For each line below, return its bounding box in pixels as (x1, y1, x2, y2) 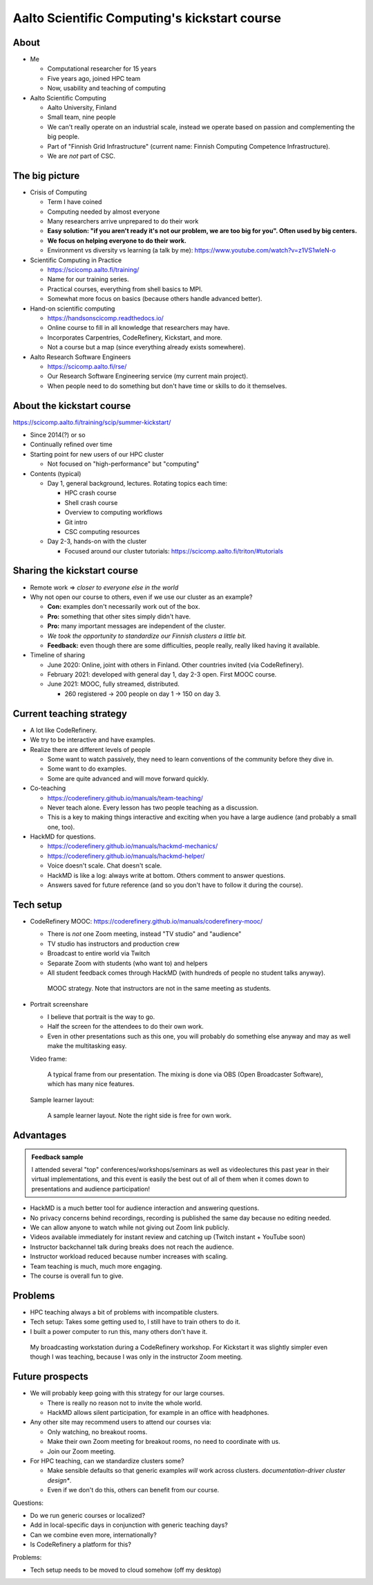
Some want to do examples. (47, 764, 127, 773)
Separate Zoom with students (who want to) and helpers (47, 959, 208, 967)
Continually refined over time (30, 440, 113, 449)
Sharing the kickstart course (12, 565, 138, 577)
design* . (47, 1476, 72, 1484)
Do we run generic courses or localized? (30, 1511, 145, 1519)
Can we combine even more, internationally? (30, 1530, 157, 1539)
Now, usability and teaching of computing (47, 84, 166, 93)
